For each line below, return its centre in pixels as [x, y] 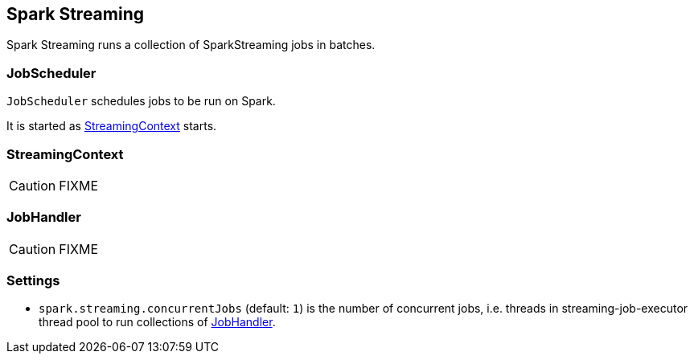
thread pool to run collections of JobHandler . [157, 322]
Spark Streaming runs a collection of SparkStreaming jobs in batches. [191, 45]
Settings [33, 281]
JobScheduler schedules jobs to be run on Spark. [141, 101]
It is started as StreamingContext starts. [112, 126]
